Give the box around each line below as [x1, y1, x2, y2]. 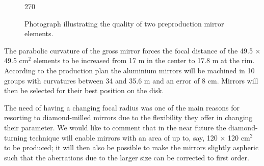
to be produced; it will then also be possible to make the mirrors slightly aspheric [4, 142, 259, 153]
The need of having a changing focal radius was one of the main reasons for [4, 102, 240, 113]
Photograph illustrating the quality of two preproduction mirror [24, 18, 224, 29]
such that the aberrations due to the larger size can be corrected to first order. [4, 152, 249, 162]
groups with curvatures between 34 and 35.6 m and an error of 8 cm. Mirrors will [4, 75, 258, 86]
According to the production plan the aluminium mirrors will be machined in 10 [4, 65, 255, 75]
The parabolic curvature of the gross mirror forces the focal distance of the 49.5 [4, 45, 253, 56]
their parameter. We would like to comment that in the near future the [4, 122, 226, 132]
